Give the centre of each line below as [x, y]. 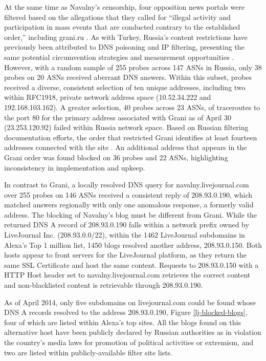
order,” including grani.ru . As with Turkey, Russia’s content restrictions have [126, 37]
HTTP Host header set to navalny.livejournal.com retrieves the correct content [127, 275]
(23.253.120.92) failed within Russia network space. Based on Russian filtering [126, 127]
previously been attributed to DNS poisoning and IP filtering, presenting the [124, 47]
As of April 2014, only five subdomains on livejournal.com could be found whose [130, 302]
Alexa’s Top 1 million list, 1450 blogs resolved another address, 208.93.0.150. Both [133, 245]
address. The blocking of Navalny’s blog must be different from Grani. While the [131, 214]
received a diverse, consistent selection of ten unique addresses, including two [125, 87]
